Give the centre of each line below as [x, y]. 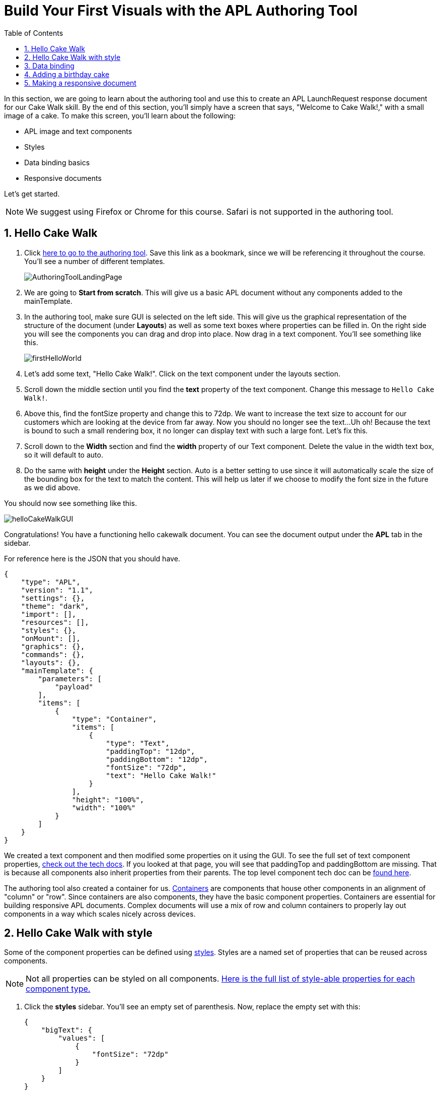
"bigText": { [66, 1030]
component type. [58, 989]
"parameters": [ [70, 679]
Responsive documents [63, 178]
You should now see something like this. [70, 503]
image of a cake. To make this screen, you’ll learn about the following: [120, 115]
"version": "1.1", [57, 590]
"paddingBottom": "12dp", [157, 759]
